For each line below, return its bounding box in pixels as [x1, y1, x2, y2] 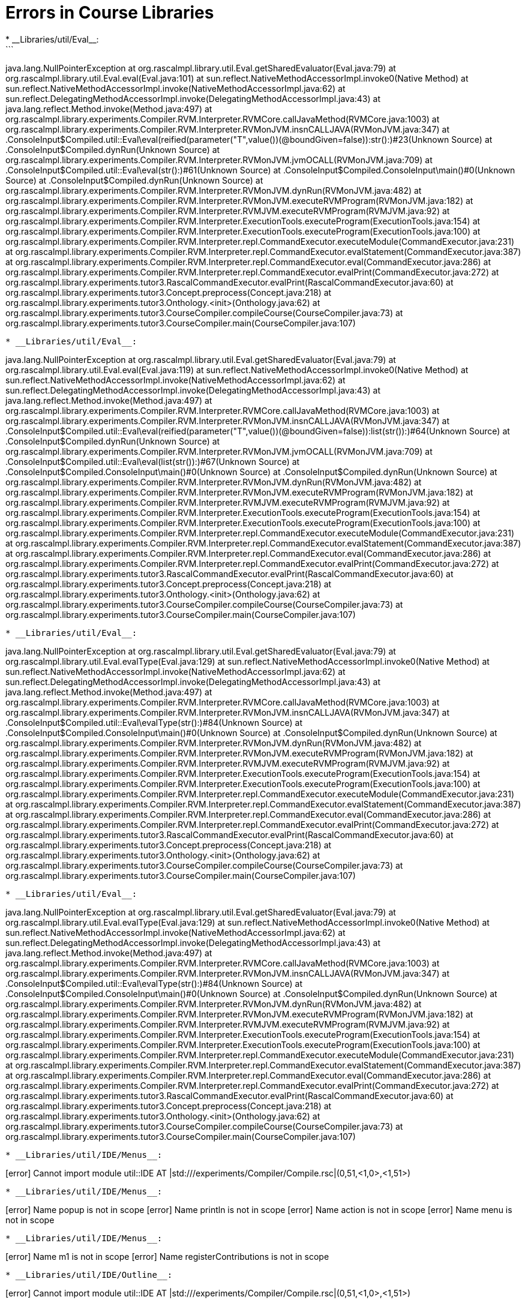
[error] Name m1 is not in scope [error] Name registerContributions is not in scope [5, 1251, 329, 1262]
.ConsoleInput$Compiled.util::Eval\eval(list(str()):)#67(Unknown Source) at [5, 456, 300, 467]
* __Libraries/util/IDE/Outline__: [5, 1269, 173, 1280]
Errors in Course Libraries [5, 2, 214, 23]
